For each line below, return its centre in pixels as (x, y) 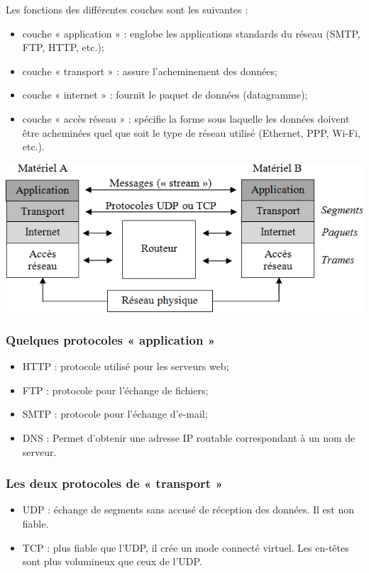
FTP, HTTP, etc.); (63, 47)
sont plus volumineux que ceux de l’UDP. (112, 561)
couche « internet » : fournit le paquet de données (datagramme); (165, 95)
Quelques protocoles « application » (111, 340)
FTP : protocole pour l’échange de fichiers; (115, 390)
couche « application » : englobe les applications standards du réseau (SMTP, (191, 33)
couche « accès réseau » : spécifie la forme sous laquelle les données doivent (186, 118)
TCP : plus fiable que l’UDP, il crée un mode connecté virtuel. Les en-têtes (186, 547)
